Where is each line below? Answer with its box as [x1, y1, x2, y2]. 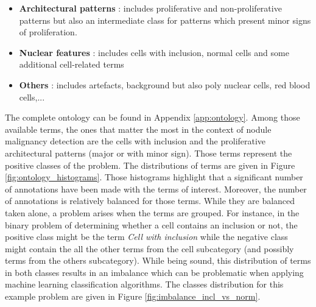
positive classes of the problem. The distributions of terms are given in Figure [5, 158, 295, 171]
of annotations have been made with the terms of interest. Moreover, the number [5, 182, 307, 195]
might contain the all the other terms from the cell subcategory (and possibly [5, 242, 294, 255]
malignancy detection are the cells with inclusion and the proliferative [5, 135, 266, 147]
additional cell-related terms [19, 58, 124, 71]
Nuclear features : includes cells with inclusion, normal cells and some [19, 46, 289, 58]
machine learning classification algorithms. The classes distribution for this [5, 278, 284, 291]
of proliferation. [19, 26, 77, 38]
